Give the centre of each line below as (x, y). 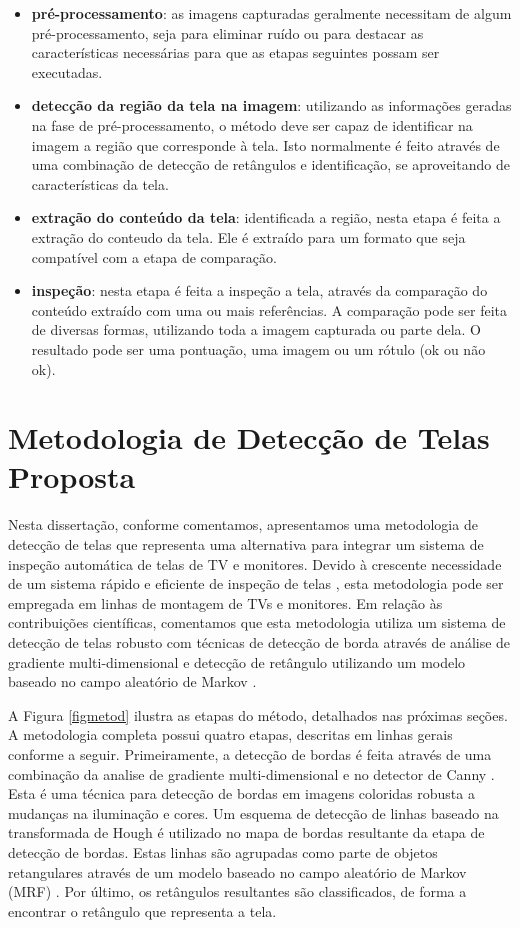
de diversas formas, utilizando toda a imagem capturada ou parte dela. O (256, 329)
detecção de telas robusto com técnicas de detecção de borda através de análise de (259, 641)
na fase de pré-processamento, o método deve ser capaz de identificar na (252, 124)
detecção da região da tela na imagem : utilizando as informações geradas (271, 105)
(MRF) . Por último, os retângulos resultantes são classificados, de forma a (237, 891)
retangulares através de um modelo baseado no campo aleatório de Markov (237, 871)
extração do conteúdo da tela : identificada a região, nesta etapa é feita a (266, 217)
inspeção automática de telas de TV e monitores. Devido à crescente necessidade (255, 563)
